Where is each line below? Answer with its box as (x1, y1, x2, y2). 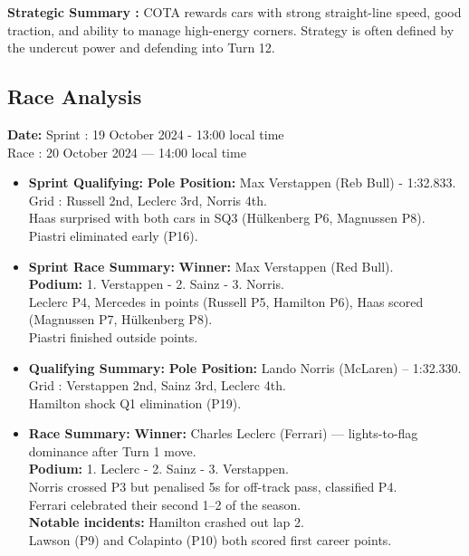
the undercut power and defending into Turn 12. (7, 38, 275, 57)
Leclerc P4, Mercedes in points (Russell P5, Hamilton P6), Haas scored (28, 292, 424, 311)
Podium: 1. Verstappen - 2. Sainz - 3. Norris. (28, 274, 284, 293)
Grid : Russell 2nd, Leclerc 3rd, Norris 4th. (28, 190, 267, 209)
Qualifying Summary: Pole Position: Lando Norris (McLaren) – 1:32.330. (28, 358, 462, 377)
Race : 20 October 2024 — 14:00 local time (7, 142, 246, 161)
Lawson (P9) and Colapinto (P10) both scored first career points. (28, 530, 392, 549)
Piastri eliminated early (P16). (28, 225, 198, 244)
